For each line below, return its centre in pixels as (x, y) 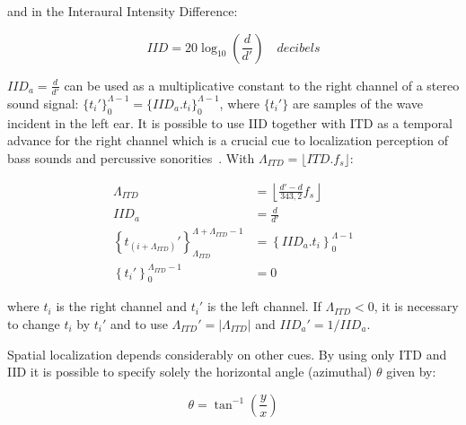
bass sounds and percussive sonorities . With (131, 157)
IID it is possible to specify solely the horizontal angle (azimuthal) (190, 372)
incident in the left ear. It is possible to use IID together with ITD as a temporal (230, 122)
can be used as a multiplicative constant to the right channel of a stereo (262, 85)
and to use (139, 324)
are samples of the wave (358, 103)
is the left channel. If (264, 306)
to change (34, 324)
